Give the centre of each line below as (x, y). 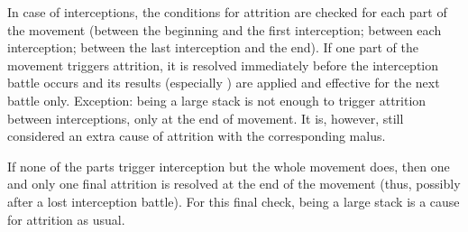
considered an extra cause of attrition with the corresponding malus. (197, 136)
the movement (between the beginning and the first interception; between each (225, 29)
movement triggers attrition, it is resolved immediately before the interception (223, 65)
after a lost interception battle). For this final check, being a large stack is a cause (234, 201)
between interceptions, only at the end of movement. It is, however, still (206, 118)
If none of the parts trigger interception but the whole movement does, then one (229, 166)
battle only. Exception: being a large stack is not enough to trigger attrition (217, 100)
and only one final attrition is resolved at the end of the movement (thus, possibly (234, 184)
